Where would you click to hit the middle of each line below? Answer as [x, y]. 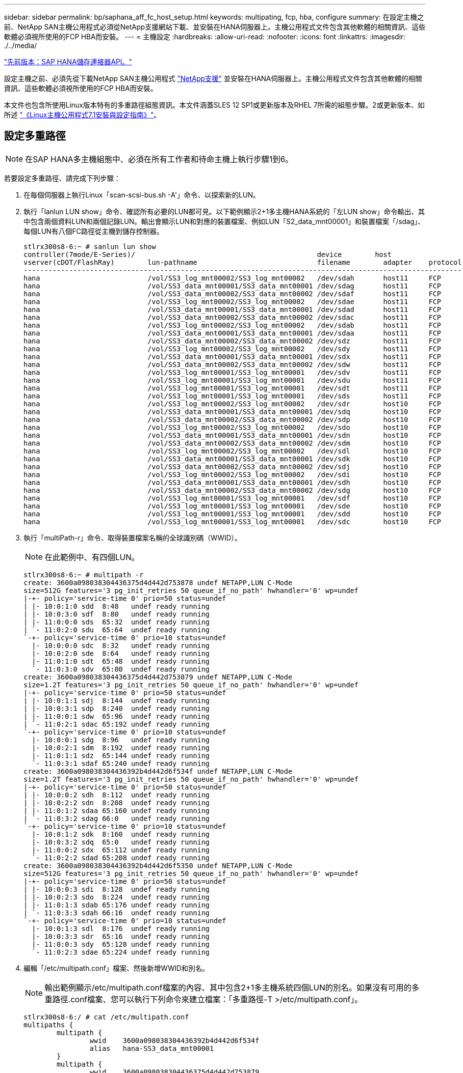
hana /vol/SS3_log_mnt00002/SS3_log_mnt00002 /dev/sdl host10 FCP [232, 451]
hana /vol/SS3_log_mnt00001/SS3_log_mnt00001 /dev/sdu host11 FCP [232, 380]
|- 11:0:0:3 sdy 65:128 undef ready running [121, 944]
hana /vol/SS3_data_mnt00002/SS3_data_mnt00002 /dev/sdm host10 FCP [232, 443]
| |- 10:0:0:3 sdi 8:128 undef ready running [117, 889]
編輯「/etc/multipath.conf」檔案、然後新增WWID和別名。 [116, 968]
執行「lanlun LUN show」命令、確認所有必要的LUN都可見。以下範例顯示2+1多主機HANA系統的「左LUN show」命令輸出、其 [224, 211]
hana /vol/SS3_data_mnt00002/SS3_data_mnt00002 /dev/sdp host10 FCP [232, 419]
